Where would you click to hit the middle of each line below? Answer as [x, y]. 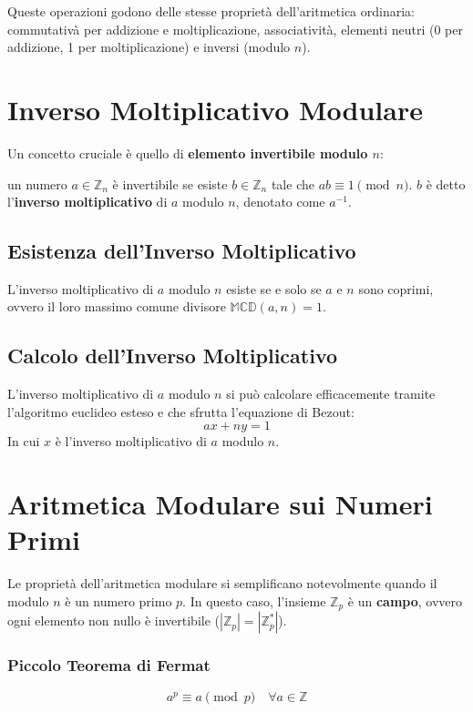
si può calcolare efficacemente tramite [331, 394]
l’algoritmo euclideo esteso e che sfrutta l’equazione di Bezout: [181, 411]
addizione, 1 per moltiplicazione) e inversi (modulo [149, 47]
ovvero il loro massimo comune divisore [117, 306]
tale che [293, 183]
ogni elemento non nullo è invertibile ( [113, 620]
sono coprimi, [396, 288]
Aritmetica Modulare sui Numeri [220, 504]
